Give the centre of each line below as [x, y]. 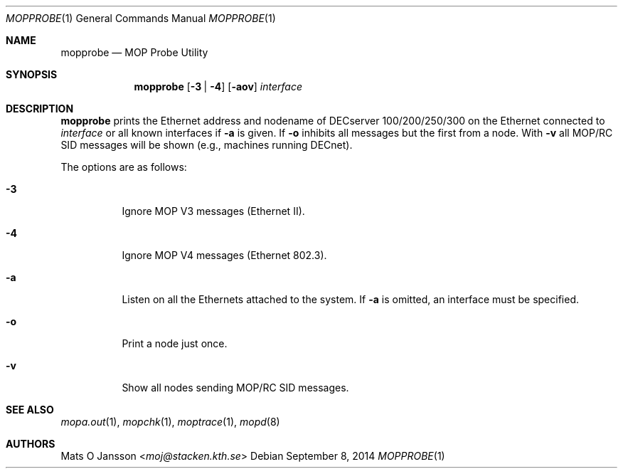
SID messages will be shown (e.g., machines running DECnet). [207, 145]
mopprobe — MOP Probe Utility [134, 52]
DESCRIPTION [40, 109]
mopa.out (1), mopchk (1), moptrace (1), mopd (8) [170, 422]
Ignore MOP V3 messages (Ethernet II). [213, 211]
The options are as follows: [124, 167]
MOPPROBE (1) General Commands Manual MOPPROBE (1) [141, 18]
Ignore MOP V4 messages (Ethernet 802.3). [224, 255]
